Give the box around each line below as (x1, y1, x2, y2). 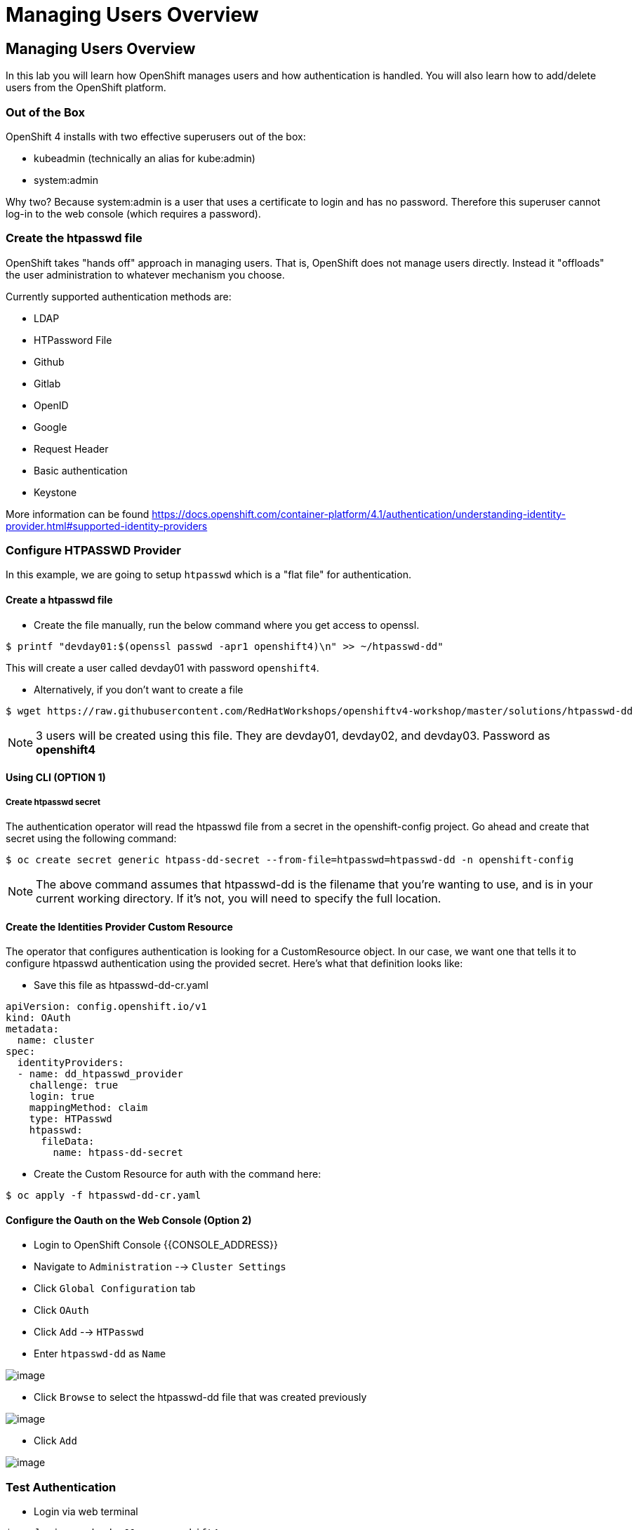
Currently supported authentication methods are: (6, 290, 232, 302)
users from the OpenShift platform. (6, 81, 166, 94)
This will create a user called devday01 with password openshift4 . (6, 661, 319, 674)
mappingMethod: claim (29, 1102, 148, 1114)
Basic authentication (34, 464, 128, 477)
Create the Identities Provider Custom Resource (6, 920, 233, 933)
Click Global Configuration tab (34, 1282, 196, 1295)
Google (34, 420, 67, 433)
